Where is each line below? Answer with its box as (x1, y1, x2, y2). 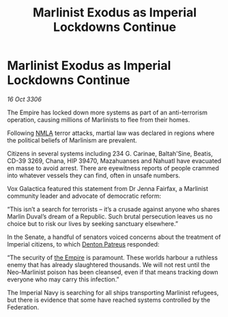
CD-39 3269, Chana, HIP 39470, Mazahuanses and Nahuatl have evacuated (7, 156, 222, 165)
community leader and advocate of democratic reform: (7, 192, 162, 200)
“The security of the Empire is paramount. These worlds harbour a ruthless (7, 253, 218, 262)
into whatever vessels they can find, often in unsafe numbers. (7, 171, 181, 179)
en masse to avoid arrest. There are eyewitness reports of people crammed (7, 164, 220, 172)
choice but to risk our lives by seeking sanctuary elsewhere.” (7, 219, 179, 227)
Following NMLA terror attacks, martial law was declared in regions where (7, 129, 215, 137)
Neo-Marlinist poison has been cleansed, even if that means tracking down (7, 268, 218, 276)
